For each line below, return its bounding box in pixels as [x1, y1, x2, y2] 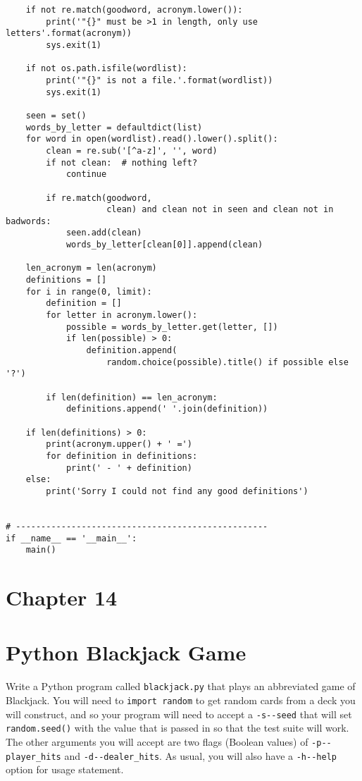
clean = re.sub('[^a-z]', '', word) [46, 145, 218, 156]
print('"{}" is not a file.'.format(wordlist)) [46, 75, 273, 85]
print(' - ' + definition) [65, 462, 192, 473]
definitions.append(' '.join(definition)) [65, 404, 268, 414]
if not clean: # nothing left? [46, 157, 198, 168]
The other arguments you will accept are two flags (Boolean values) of [6, 734, 308, 749]
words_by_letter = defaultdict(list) [25, 122, 203, 133]
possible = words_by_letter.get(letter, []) [65, 321, 278, 332]
